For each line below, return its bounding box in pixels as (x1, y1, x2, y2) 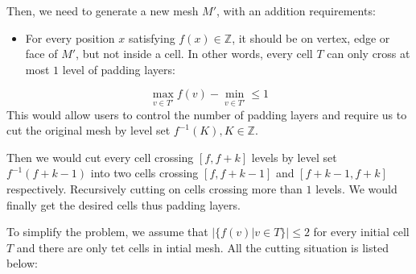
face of (25, 45, 58, 62)
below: (6, 255, 38, 272)
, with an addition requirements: (216, 2, 376, 19)
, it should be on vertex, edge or (232, 29, 390, 46)
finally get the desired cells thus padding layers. (6, 196, 241, 213)
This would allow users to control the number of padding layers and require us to (6, 106, 407, 122)
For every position (25, 29, 115, 46)
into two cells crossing (90, 164, 199, 181)
